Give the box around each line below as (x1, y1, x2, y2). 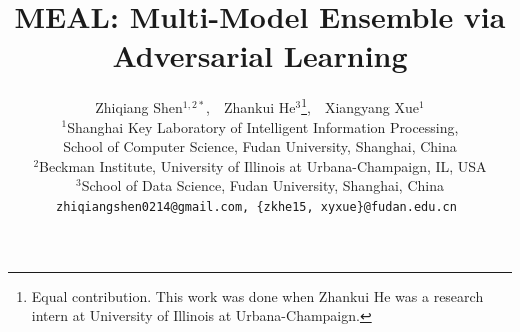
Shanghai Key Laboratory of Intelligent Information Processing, (67, 116, 459, 137)
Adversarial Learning (112, 35, 408, 76)
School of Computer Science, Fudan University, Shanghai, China (63, 136, 457, 157)
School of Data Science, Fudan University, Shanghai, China (81, 175, 444, 196)
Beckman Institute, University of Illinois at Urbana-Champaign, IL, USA (39, 155, 487, 176)
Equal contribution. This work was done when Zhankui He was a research (31, 285, 484, 306)
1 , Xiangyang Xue (301, 94, 420, 117)
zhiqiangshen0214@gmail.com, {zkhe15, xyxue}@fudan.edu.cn (55, 199, 457, 214)
